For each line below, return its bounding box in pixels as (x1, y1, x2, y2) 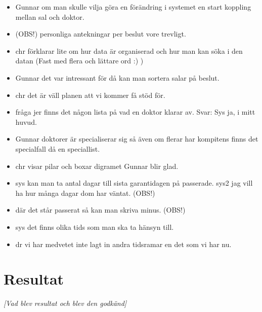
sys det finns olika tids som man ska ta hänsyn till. (15, 221, 174, 232)
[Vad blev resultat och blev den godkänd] (4, 298, 127, 308)
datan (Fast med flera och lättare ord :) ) (15, 55, 144, 66)
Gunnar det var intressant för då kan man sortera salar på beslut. (15, 72, 220, 83)
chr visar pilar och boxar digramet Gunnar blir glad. (15, 160, 179, 171)
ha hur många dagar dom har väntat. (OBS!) (15, 187, 155, 198)
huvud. (15, 116, 37, 127)
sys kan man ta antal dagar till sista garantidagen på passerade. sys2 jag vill (15, 178, 253, 188)
